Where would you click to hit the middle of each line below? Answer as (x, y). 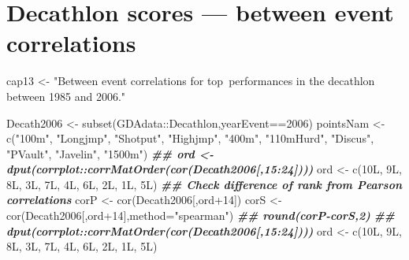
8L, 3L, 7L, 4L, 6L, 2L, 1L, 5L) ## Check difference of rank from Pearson (204, 184)
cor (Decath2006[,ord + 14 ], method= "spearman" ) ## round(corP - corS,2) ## (201, 215)
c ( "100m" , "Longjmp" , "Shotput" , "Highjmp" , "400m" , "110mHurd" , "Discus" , (190, 138)
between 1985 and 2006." (66, 96)
